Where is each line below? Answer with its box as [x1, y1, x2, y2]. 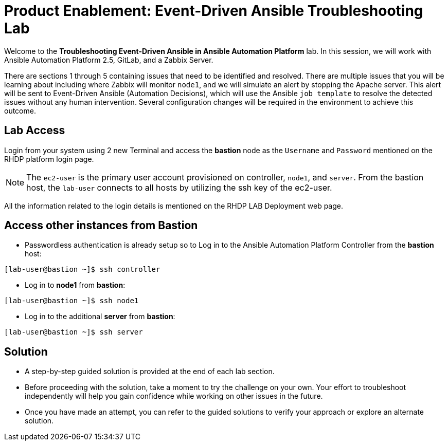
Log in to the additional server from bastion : [25, 312, 175, 321]
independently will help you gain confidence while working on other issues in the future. [25, 392, 323, 401]
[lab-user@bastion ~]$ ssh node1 [4, 296, 139, 305]
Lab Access [4, 124, 65, 137]
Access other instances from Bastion [4, 219, 198, 232]
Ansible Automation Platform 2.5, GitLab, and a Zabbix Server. [4, 55, 213, 64]
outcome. [4, 106, 36, 115]
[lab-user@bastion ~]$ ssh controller [4, 265, 160, 274]
